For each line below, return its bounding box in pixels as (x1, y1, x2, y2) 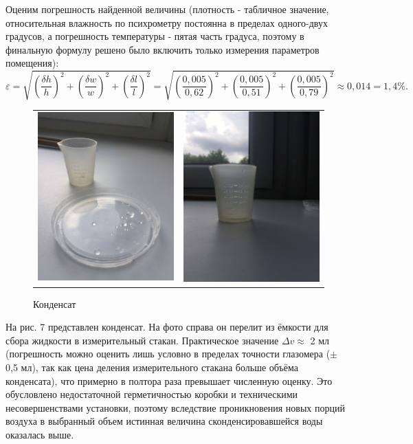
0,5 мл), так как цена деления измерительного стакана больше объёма (5, 359, 299, 374)
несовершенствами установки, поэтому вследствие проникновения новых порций (5, 400, 345, 414)
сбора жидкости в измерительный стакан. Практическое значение (5, 333, 279, 347)
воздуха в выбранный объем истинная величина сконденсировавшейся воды (5, 414, 323, 428)
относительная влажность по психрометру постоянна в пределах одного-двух (5, 15, 328, 30)
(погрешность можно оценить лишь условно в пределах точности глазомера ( (5, 346, 331, 361)
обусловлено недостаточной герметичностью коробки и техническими (5, 387, 298, 401)
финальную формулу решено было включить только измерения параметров (5, 42, 320, 56)
